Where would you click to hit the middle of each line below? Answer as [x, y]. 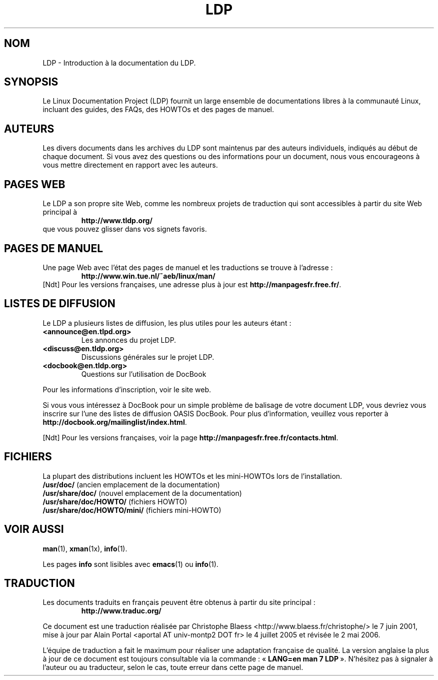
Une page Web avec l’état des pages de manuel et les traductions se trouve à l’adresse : [188, 267]
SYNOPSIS [31, 82]
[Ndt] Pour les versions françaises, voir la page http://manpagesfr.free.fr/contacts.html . [190, 437]
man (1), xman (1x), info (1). [85, 548]
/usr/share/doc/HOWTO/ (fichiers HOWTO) [115, 501]
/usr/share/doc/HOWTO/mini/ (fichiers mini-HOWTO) [132, 510]
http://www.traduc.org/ [121, 611]
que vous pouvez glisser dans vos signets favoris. [125, 229]
